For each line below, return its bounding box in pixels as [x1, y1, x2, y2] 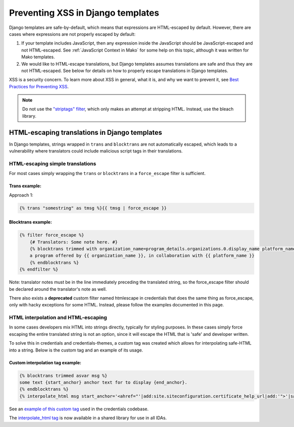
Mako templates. [21, 54, 55, 60]
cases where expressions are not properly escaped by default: [9, 31, 136, 37]
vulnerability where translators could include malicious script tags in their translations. [9, 148, 183, 154]
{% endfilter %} [19, 267, 59, 272]
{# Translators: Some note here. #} [29, 239, 118, 245]
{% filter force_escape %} [19, 232, 84, 238]
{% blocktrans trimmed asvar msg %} [19, 373, 108, 378]
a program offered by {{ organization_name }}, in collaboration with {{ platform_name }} [29, 253, 255, 258]
